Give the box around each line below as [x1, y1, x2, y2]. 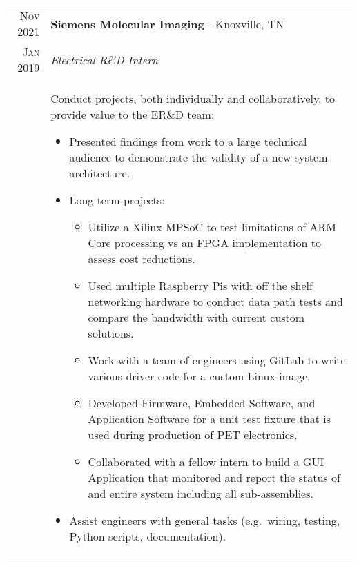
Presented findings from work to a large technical [69, 133, 307, 149]
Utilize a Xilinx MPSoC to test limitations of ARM [88, 219, 336, 235]
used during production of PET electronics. [88, 427, 298, 443]
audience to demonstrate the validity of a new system [69, 149, 328, 165]
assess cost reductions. [88, 251, 195, 266]
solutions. [88, 325, 134, 341]
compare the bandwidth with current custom [88, 309, 305, 325]
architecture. [69, 165, 130, 181]
